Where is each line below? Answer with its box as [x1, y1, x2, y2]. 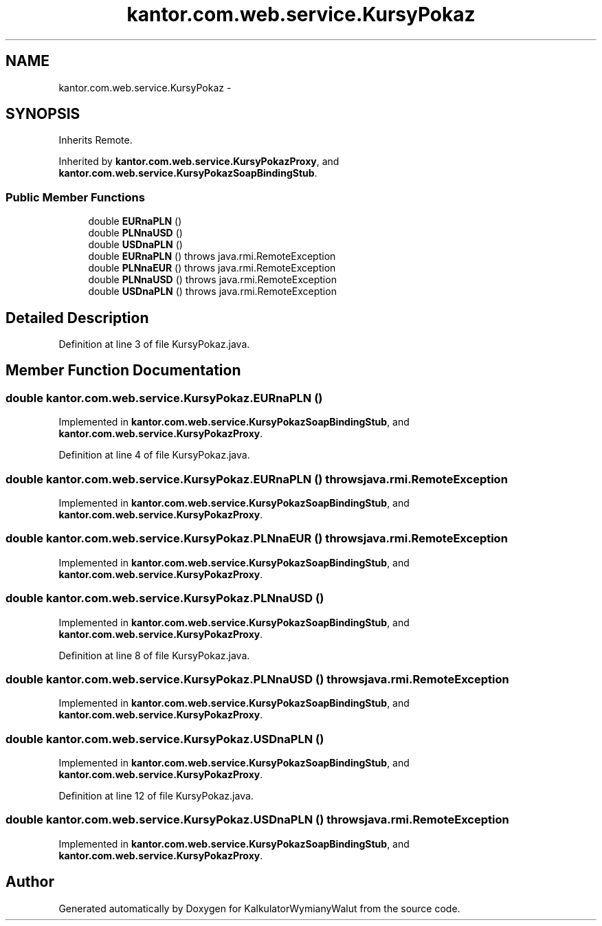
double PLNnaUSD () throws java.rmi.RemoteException [88, 274, 337, 286]
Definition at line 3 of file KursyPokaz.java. [58, 338, 250, 351]
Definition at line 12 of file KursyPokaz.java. [58, 790, 254, 802]
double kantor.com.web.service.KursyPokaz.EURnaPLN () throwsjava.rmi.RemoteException [5, 472, 508, 486]
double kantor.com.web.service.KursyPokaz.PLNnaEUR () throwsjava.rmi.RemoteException [5, 531, 508, 546]
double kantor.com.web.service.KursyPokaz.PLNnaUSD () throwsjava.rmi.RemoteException [5, 672, 509, 686]
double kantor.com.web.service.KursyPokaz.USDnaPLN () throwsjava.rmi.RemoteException [5, 813, 509, 827]
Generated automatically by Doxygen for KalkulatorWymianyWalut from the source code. [58, 902, 460, 914]
